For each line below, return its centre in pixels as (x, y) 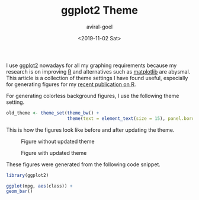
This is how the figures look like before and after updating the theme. (90, 130)
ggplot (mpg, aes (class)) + (39, 186)
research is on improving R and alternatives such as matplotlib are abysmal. (98, 71)
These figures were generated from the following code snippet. (84, 164)
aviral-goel (99, 27)
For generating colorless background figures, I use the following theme (93, 96)
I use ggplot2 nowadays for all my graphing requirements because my (92, 65)
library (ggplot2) (28, 175)
